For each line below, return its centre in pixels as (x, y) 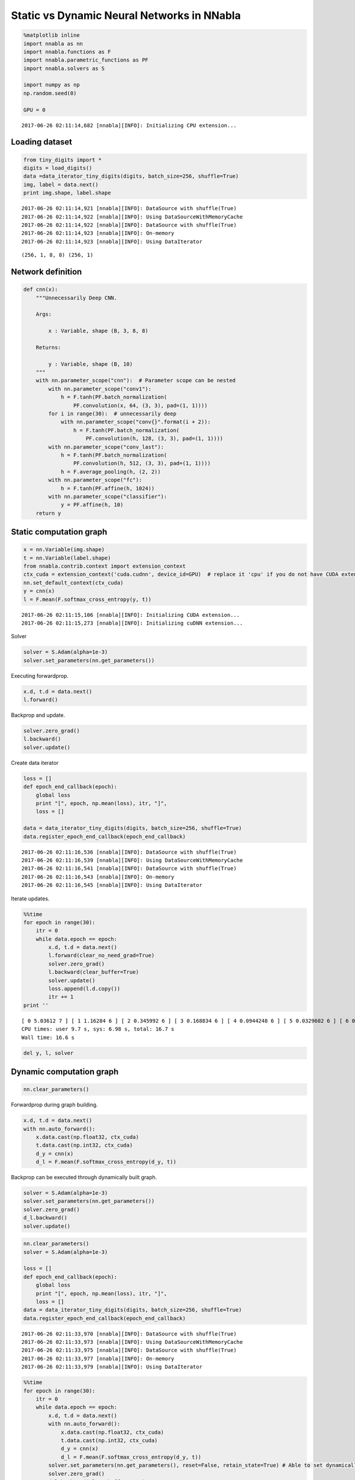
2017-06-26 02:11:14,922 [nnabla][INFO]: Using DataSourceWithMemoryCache (132, 217)
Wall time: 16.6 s (48, 1037)
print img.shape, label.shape (67, 193)
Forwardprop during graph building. (54, 1105)
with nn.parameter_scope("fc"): (95, 480)
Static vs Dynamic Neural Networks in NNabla (126, 15)
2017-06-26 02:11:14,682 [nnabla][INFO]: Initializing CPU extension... (129, 125)
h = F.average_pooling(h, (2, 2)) (111, 472)
